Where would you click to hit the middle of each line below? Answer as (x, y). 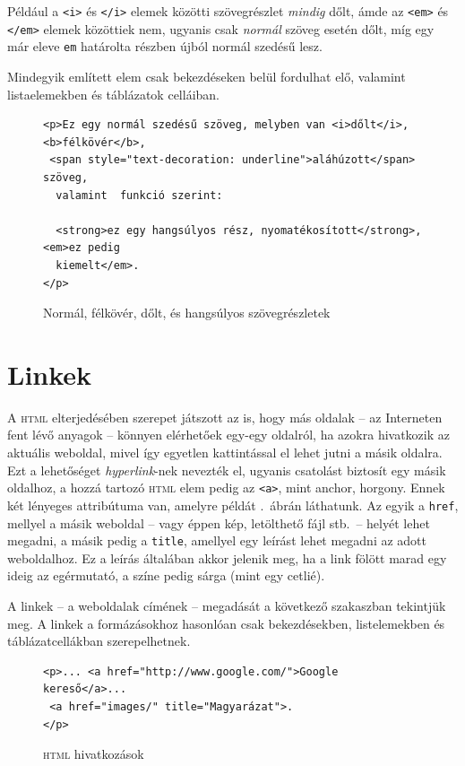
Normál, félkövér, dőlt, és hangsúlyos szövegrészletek (187, 313)
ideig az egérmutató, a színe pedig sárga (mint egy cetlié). (166, 575)
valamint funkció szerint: (139, 195)
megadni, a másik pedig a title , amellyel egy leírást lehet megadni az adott (217, 540)
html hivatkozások (94, 754)
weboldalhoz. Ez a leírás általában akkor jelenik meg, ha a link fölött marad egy (227, 557)
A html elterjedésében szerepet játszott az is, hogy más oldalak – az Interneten (225, 417)
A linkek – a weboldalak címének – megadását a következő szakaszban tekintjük (227, 605)
